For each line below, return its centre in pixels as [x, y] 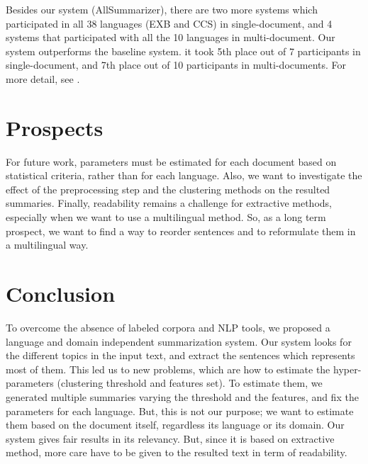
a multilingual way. [47, 245]
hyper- [347, 369]
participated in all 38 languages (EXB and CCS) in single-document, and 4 [169, 23]
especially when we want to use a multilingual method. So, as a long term [166, 217]
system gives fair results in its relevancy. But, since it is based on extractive [170, 438]
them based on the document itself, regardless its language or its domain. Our [175, 425]
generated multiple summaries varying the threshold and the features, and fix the [182, 396]
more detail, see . [43, 78]
